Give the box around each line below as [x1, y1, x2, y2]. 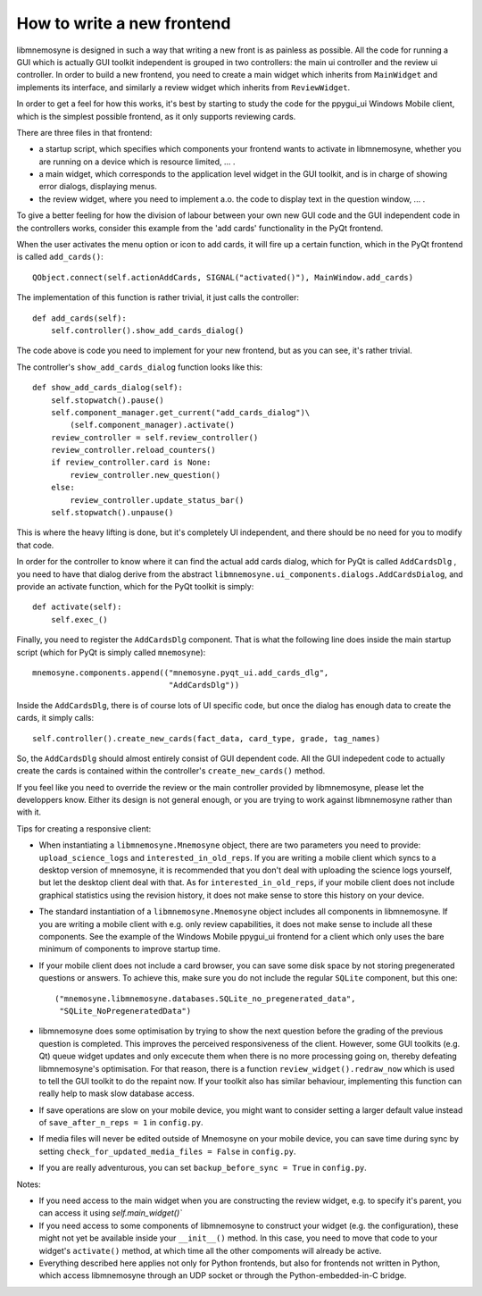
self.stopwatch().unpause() [50, 507, 174, 518]
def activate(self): [32, 602, 122, 612]
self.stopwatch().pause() [50, 395, 165, 406]
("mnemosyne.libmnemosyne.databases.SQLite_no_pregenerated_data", [54, 993, 356, 1004]
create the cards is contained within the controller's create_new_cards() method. [16, 765, 326, 776]
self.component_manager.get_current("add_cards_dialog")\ [50, 407, 311, 417]
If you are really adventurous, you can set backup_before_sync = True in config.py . [38, 1162, 368, 1174]
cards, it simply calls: [16, 713, 94, 723]
